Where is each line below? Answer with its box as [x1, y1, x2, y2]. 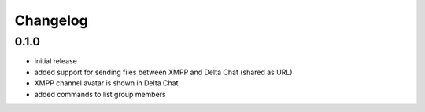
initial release [34, 56, 78, 66]
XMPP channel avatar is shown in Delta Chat [34, 78, 179, 88]
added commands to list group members [34, 89, 166, 99]
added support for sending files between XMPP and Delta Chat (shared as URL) [34, 67, 293, 77]
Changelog [14, 12, 88, 29]
